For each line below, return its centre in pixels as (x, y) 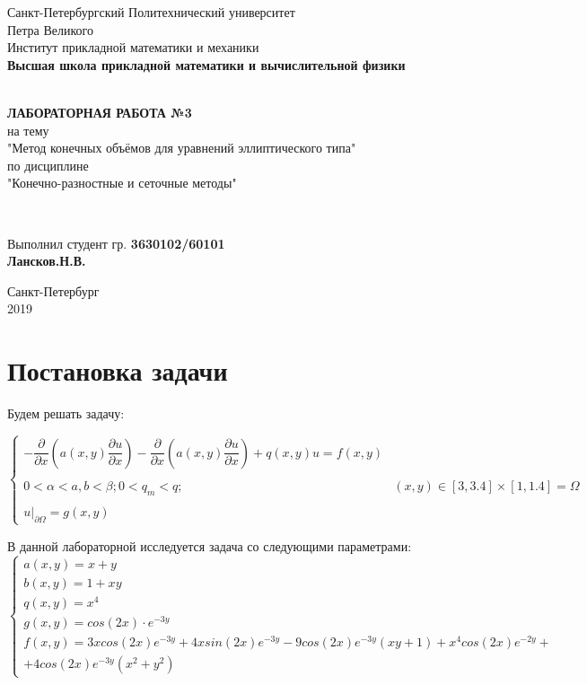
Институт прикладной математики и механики (133, 47)
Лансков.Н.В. (47, 261)
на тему (28, 130)
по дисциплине (48, 165)
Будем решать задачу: (66, 413)
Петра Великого (51, 29)
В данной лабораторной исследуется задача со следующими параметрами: (210, 545)
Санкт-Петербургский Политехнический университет (151, 12)
